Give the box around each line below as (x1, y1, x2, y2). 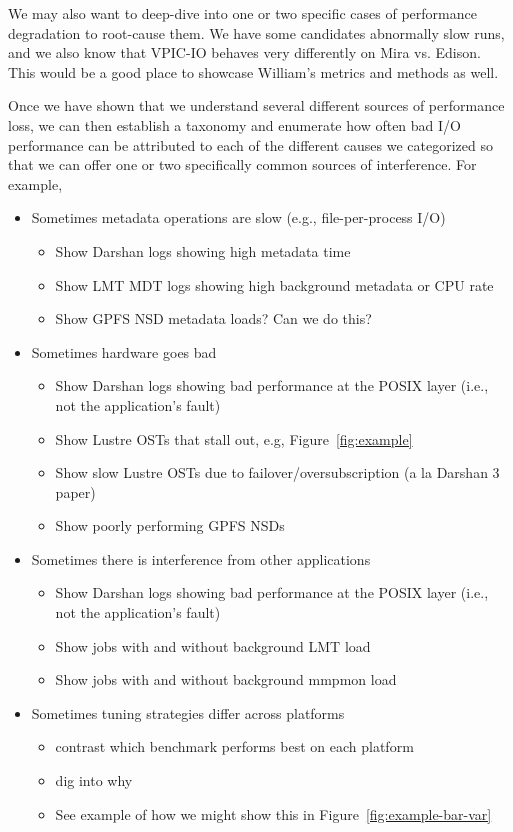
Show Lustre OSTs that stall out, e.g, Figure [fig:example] (55, 428, 413, 449)
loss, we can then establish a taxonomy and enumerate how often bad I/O (8, 114, 461, 135)
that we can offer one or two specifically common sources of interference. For (8, 154, 477, 175)
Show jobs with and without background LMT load (55, 635, 371, 656)
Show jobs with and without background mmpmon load (55, 669, 397, 690)
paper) (55, 481, 96, 502)
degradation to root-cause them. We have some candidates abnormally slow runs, (8, 22, 505, 43)
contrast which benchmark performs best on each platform (55, 736, 414, 757)
